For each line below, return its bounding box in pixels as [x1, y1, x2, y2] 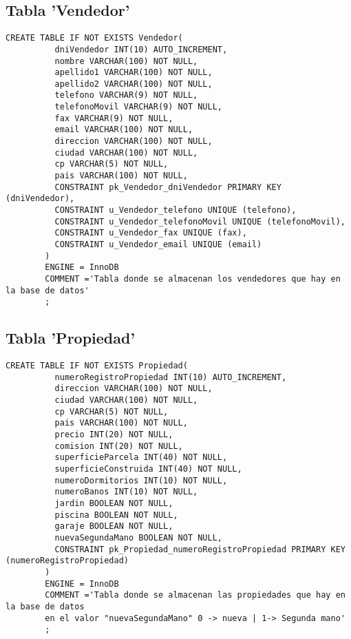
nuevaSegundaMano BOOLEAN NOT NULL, [54, 533, 222, 543]
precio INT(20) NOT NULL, [54, 430, 173, 440]
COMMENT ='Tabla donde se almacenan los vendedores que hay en [45, 273, 341, 284]
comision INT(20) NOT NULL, [54, 441, 183, 451]
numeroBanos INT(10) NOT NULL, [54, 487, 198, 497]
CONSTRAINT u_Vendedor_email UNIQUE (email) [54, 240, 262, 250]
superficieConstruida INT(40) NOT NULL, [54, 464, 242, 474]
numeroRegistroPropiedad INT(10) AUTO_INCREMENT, [54, 372, 287, 382]
